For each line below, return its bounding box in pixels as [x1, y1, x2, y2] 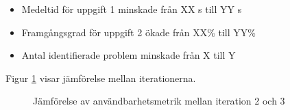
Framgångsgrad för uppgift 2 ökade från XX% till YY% [21, 25, 256, 39]
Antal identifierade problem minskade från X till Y [21, 48, 236, 62]
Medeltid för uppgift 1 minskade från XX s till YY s [21, 2, 242, 16]
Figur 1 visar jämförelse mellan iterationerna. [5, 70, 196, 85]
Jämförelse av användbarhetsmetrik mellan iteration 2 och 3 [33, 94, 285, 108]
